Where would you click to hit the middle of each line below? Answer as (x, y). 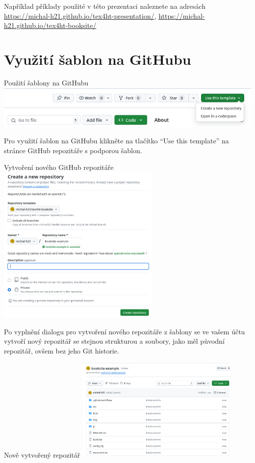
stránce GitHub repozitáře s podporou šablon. (73, 150)
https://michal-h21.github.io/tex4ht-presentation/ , (80, 15)
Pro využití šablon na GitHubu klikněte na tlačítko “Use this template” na (116, 141)
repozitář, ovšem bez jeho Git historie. (62, 351)
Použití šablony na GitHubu (46, 82)
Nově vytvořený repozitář (42, 454)
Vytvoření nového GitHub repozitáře (59, 167)
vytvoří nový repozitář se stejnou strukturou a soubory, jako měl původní (114, 341)
